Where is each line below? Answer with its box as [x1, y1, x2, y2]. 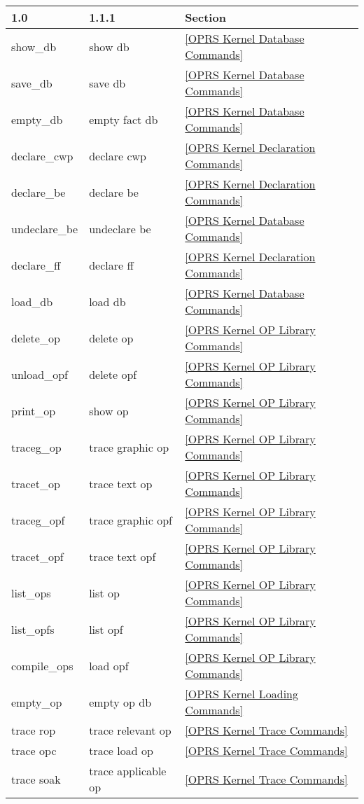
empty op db [89, 693, 152, 710]
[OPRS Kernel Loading [185, 686, 298, 702]
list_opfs [11, 621, 55, 637]
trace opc [11, 742, 57, 758]
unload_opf [11, 366, 68, 382]
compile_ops [11, 657, 73, 674]
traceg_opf [11, 511, 65, 528]
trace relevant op [89, 722, 171, 738]
